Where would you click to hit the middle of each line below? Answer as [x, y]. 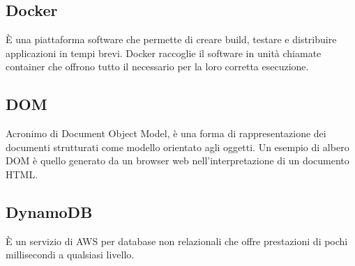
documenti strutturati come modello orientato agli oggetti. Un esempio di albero [177, 147]
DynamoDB [49, 211]
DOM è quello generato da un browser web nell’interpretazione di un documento [177, 161]
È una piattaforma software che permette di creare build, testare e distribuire [171, 39]
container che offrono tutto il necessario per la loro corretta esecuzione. [157, 66]
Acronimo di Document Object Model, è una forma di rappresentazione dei [166, 133]
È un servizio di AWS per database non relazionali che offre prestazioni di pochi [177, 241]
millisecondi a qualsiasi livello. [70, 255]
